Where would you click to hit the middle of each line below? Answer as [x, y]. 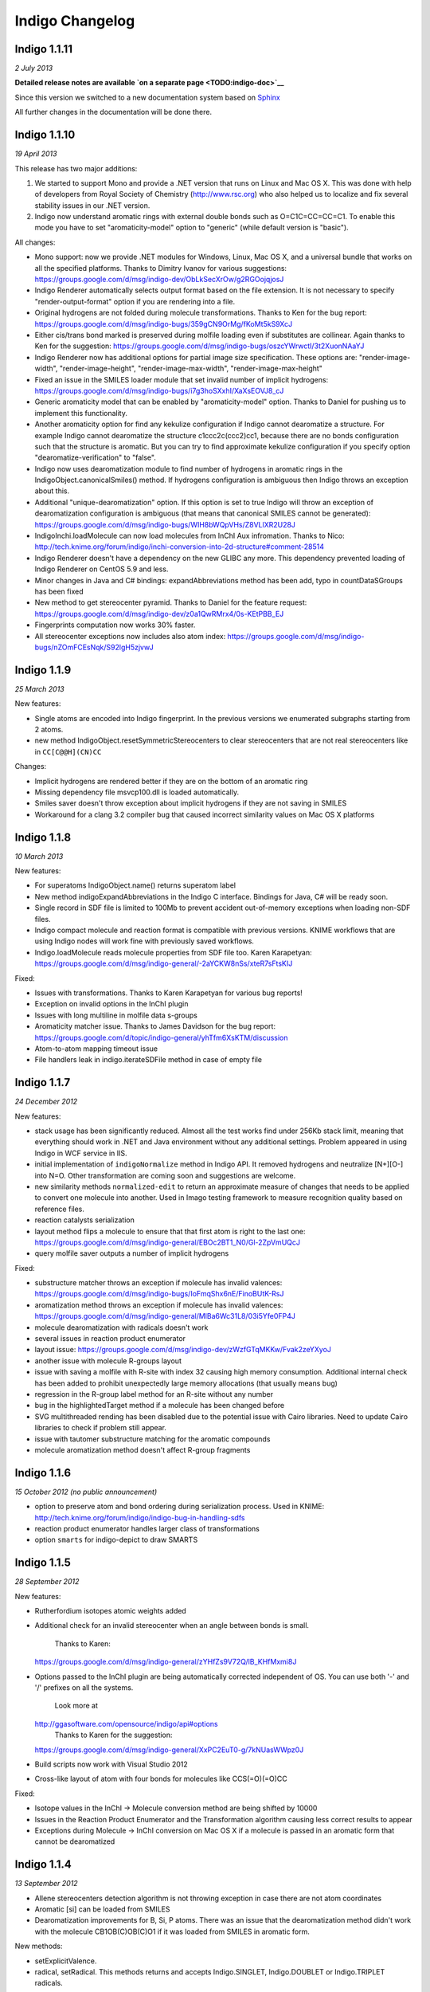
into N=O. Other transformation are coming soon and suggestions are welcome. [165, 1175]
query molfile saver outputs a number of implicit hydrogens [132, 1253]
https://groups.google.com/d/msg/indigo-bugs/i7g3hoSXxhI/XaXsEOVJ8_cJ [159, 390]
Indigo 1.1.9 [43, 670]
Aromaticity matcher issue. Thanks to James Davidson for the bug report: [155, 1026]
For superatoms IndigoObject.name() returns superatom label [135, 885]
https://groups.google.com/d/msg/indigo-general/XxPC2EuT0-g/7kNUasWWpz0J [169, 1750]
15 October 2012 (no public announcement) [86, 1492]
